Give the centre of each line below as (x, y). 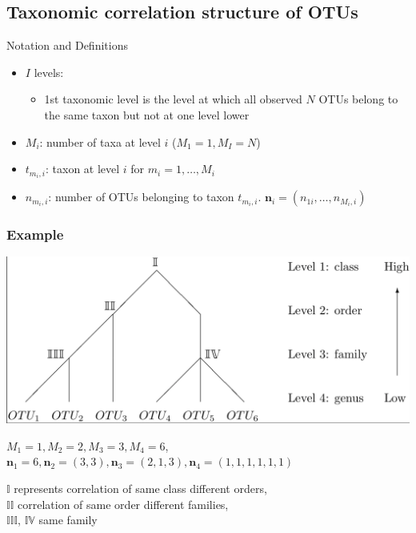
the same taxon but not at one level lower (147, 114)
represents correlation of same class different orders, (140, 488)
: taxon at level (83, 169)
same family (68, 520)
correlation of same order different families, (123, 504)
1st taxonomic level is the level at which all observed (173, 99)
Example (35, 234)
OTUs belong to (358, 99)
